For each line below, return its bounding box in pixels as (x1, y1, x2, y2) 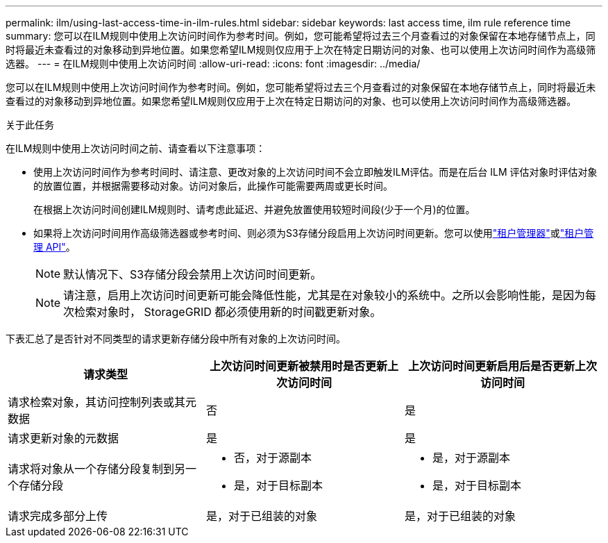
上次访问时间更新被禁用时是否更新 (209, 359, 387, 373)
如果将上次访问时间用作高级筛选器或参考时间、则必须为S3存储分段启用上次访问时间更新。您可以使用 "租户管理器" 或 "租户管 (33, 227, 594, 239)
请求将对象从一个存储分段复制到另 (8, 462, 186, 476)
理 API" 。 (33, 241, 76, 253)
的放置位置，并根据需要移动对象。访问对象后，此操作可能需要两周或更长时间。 (33, 180, 393, 192)
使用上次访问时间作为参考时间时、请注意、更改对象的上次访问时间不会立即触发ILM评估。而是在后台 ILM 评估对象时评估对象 (33, 166, 598, 178)
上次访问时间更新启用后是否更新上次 (407, 359, 597, 373)
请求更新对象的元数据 (8, 431, 119, 445)
